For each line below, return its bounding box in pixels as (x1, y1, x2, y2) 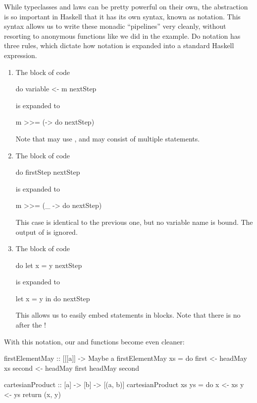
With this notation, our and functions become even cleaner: (4, 336, 185, 346)
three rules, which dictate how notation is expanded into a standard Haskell (4, 40, 234, 51)
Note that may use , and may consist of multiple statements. (15, 133, 200, 143)
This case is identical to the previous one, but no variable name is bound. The (15, 216, 253, 227)
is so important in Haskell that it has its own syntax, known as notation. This (4, 11, 241, 21)
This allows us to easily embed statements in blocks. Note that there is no (15, 310, 241, 320)
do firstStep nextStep (15, 167, 80, 177)
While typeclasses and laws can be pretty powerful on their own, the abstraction (4, 1, 248, 11)
